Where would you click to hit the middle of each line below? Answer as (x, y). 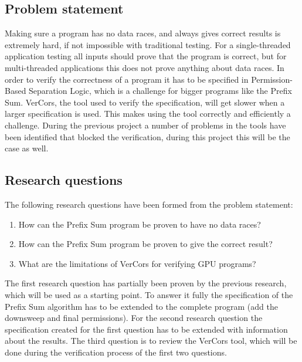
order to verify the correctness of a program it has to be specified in (127, 79)
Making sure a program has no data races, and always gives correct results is (143, 33)
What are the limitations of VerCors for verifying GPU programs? (137, 263)
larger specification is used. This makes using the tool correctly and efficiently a (148, 114)
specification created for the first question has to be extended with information (146, 329)
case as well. (27, 148)
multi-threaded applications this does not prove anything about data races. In (145, 67)
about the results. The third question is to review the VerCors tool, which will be (151, 341)
